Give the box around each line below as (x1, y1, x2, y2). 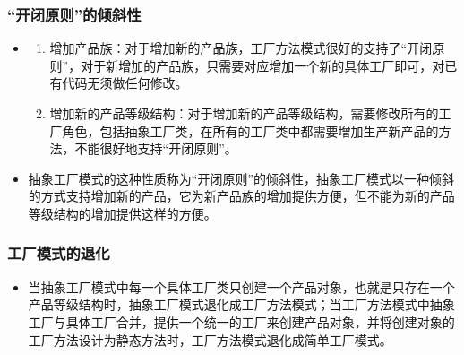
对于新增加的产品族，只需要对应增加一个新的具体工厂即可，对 (81, 56, 445, 74)
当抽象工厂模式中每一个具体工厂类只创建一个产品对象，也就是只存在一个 (28, 277, 455, 296)
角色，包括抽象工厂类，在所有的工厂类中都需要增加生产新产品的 (62, 121, 439, 140)
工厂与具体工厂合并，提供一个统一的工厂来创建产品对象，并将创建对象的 (28, 312, 455, 331)
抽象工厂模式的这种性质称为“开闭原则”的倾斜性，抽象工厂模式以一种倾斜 (28, 169, 455, 187)
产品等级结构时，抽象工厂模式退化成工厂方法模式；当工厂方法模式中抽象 (28, 295, 455, 314)
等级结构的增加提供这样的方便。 (28, 203, 217, 222)
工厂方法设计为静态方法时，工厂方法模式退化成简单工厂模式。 (28, 330, 392, 349)
